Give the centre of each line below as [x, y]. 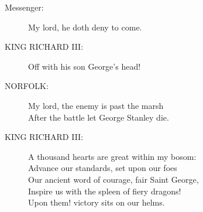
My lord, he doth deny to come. [85, 27]
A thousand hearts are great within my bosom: [112, 156]
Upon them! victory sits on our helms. [97, 202]
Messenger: [24, 7]
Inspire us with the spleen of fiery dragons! [105, 191]
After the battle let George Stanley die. [99, 117]
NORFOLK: [27, 86]
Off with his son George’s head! [85, 66]
